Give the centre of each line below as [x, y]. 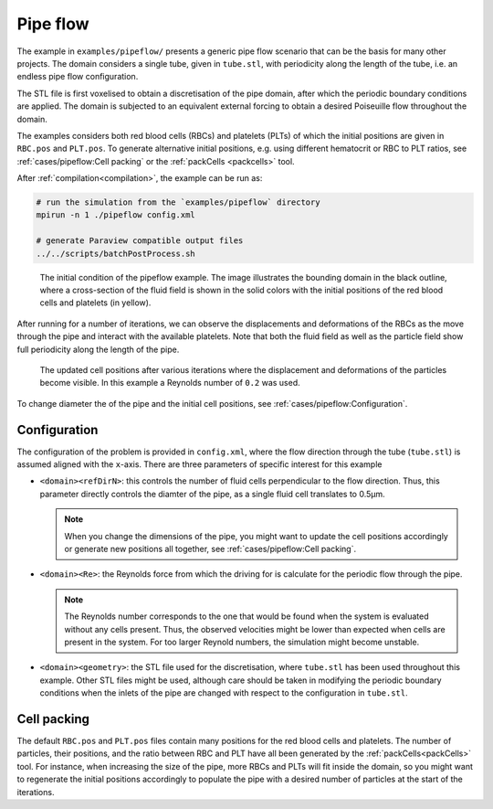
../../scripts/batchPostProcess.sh [115, 253]
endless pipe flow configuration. [78, 77]
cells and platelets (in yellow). [95, 303]
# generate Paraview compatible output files [140, 241]
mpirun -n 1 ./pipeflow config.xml [115, 215]
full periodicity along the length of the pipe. [98, 349]
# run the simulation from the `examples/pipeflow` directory [178, 202]
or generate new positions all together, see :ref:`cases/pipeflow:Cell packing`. [210, 548]
